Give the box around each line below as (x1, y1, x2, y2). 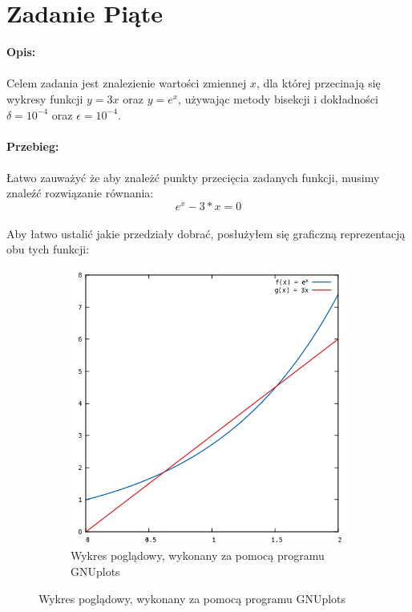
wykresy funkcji (6, 90, 83, 107)
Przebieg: (6, 137, 59, 154)
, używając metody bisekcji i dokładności (178, 90, 378, 107)
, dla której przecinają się (256, 75, 381, 91)
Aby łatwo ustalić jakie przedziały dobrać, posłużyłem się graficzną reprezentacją (6, 225, 406, 241)
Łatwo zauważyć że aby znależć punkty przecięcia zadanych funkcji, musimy (6, 168, 380, 185)
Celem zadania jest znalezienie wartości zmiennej (6, 75, 247, 91)
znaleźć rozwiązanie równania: (6, 184, 154, 201)
